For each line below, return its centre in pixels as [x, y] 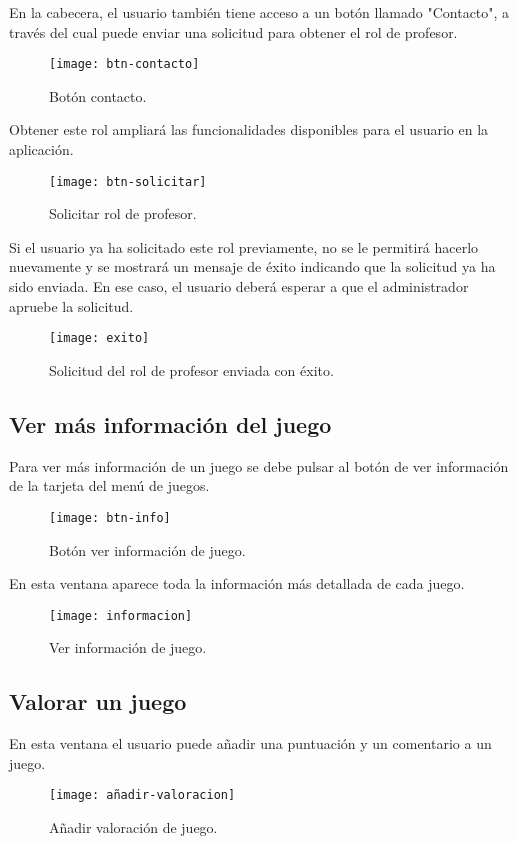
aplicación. [41, 149]
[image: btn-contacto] [124, 64]
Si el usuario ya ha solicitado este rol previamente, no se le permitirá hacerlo [244, 246]
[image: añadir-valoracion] [142, 795]
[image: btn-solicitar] [128, 181]
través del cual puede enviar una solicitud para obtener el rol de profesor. [233, 31]
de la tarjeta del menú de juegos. [109, 485]
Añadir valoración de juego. [133, 827]
